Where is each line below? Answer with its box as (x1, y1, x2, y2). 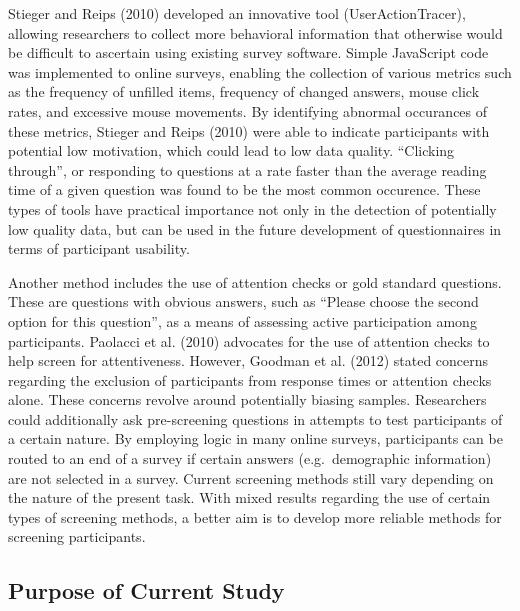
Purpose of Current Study (8, 575, 285, 606)
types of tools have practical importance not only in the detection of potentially (8, 198, 497, 219)
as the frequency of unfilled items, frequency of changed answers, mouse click (8, 81, 480, 102)
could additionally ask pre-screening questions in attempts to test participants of (8, 408, 503, 429)
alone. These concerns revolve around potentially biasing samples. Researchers (8, 389, 487, 410)
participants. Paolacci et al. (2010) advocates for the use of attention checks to (8, 330, 490, 351)
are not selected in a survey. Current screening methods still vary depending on (8, 467, 494, 488)
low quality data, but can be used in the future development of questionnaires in (8, 218, 502, 239)
